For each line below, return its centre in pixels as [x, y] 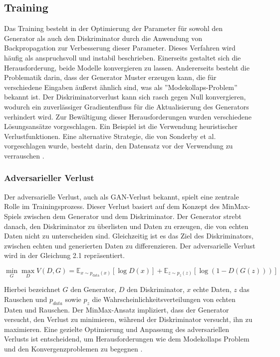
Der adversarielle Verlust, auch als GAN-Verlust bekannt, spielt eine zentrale [122, 196]
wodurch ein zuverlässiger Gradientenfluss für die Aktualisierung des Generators [127, 106]
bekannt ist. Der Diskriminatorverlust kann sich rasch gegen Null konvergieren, [125, 97]
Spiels [13, 216]
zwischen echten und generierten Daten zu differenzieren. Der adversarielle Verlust [130, 245]
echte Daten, [212, 289]
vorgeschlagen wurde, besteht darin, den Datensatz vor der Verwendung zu [119, 146]
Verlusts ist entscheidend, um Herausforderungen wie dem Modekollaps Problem [127, 339]
